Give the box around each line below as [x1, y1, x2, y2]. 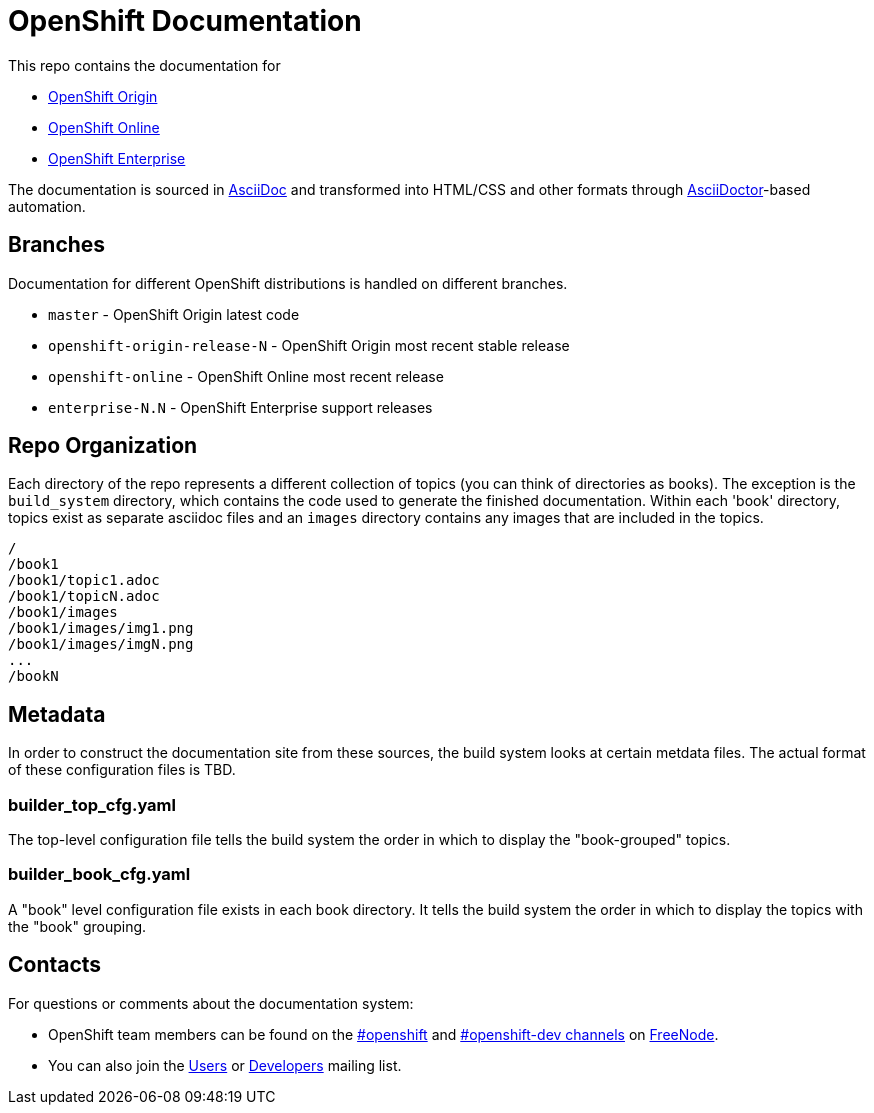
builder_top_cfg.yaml [8, 794, 176, 815]
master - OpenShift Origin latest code [48, 305, 300, 323]
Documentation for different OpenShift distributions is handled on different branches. [8, 274, 568, 292]
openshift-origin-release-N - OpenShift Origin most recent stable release [48, 336, 570, 354]
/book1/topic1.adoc [8, 572, 160, 589]
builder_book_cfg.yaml [8, 864, 191, 885]
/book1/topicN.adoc [8, 588, 160, 605]
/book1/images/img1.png [8, 620, 194, 637]
